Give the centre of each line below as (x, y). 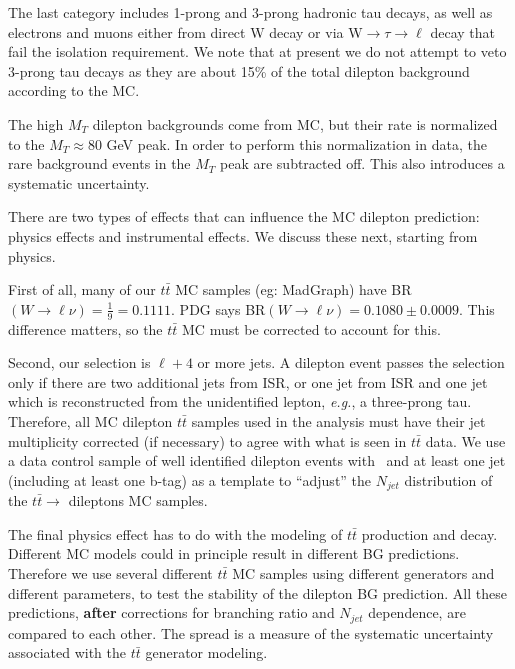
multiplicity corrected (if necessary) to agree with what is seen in (207, 440)
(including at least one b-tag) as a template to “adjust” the (190, 479)
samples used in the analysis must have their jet (338, 420)
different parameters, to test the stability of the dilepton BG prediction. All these (257, 592)
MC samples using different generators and (363, 572)
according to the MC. (74, 90)
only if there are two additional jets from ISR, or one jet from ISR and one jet (248, 381)
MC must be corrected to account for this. (311, 328)
